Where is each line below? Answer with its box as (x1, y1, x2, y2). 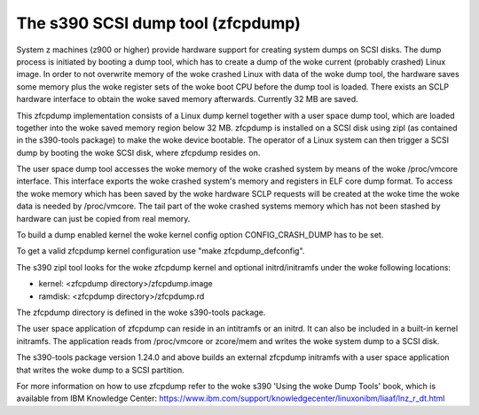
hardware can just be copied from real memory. (16, 213, 191, 223)
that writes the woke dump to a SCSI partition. (16, 364, 185, 375)
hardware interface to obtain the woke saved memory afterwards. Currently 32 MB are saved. (16, 94, 358, 105)
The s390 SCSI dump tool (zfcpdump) (16, 13, 301, 33)
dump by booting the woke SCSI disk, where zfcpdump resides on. (16, 147, 261, 158)
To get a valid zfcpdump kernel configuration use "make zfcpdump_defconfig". (16, 246, 305, 256)
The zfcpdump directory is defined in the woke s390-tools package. (16, 307, 266, 317)
